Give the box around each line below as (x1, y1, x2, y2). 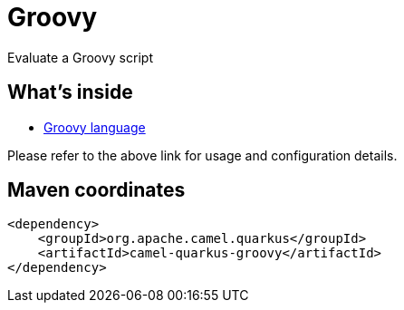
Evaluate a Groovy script (7, 49, 153, 65)
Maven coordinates (7, 179, 186, 202)
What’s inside (7, 81, 133, 104)
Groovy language (43, 119, 146, 135)
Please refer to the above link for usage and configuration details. (7, 147, 398, 163)
